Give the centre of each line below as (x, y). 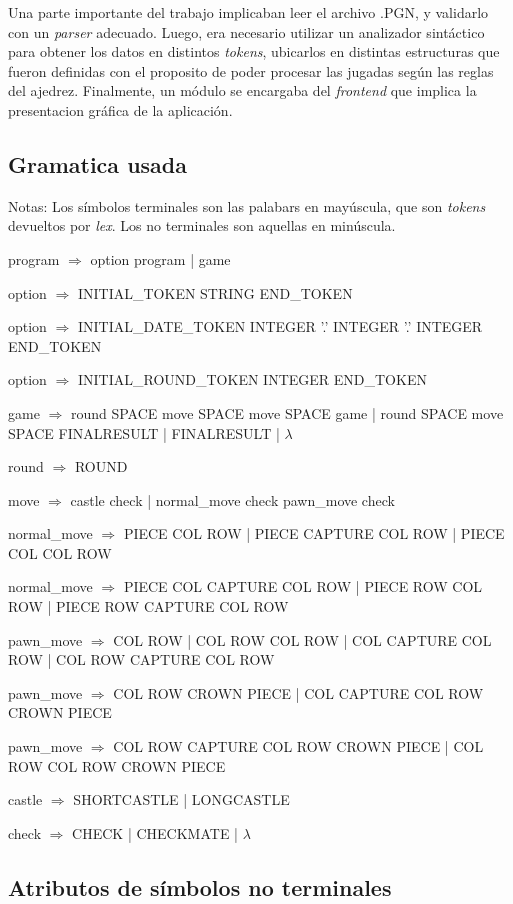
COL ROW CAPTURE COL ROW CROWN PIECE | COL (298, 746)
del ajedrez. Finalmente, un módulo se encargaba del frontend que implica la (242, 90)
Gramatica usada (97, 163)
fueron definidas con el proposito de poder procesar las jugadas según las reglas (251, 70)
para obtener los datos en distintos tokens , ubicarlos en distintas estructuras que (254, 51)
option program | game (160, 258)
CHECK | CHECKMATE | (155, 832)
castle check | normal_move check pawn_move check (232, 499)
